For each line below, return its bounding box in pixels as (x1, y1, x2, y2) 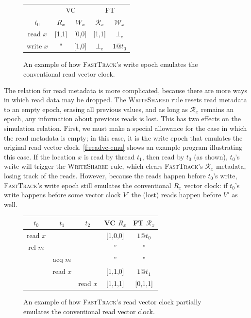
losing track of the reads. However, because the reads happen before (4, 170, 206, 180)
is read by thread (84, 151, 135, 161)
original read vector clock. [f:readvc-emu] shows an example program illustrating (4, 142, 242, 152)
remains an (201, 104, 234, 114)
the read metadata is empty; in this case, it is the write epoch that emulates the (4, 132, 243, 143)
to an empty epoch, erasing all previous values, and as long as (4, 104, 188, 114)
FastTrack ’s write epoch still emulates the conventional (4, 180, 171, 190)
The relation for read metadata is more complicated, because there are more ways (4, 85, 247, 95)
